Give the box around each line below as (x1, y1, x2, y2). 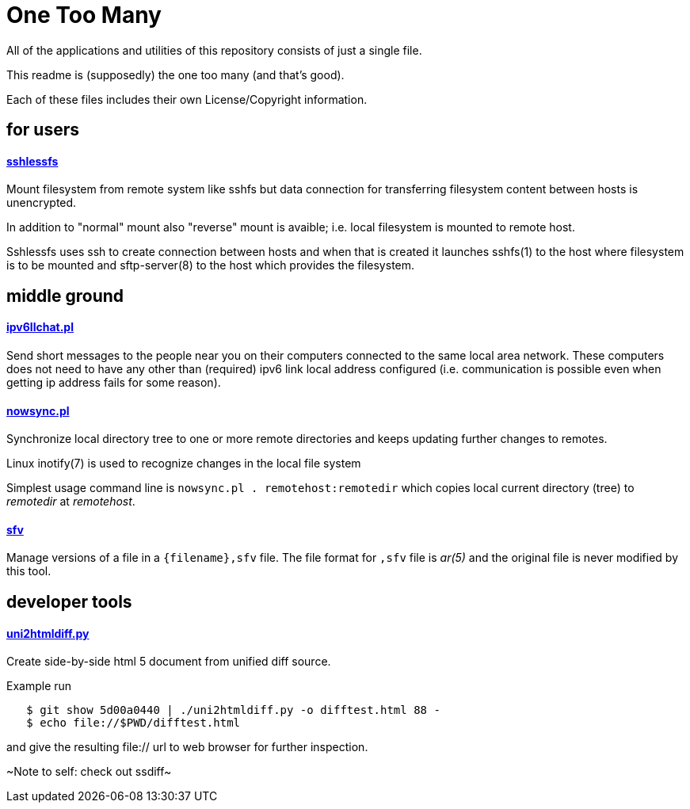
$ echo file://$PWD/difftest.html (26, 716, 241, 730)
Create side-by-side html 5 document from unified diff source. (6, 654, 331, 669)
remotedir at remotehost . (6, 494, 135, 509)
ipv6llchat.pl (6, 320, 74, 334)
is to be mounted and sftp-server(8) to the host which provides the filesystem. (6, 258, 415, 273)
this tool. (6, 564, 51, 578)
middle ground (6, 285, 124, 306)
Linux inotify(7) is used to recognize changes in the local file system (6, 456, 361, 471)
